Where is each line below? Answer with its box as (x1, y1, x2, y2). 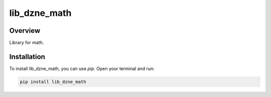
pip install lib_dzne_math (20, 79, 86, 85)
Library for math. (9, 40, 44, 46)
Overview (9, 26, 41, 35)
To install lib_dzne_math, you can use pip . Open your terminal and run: (9, 65, 155, 72)
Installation (9, 52, 45, 61)
